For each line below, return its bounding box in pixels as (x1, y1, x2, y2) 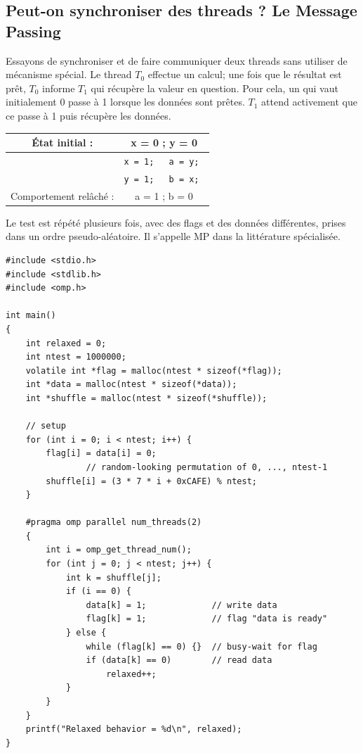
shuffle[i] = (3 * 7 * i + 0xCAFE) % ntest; (46, 476, 257, 486)
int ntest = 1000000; (25, 352, 126, 362)
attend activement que (261, 94, 357, 109)
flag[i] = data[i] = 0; (46, 448, 157, 459)
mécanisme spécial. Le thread (6, 67, 132, 82)
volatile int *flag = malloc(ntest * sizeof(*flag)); (25, 365, 282, 376)
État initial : (32, 135, 93, 150)
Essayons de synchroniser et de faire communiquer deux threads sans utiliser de (6, 53, 348, 68)
